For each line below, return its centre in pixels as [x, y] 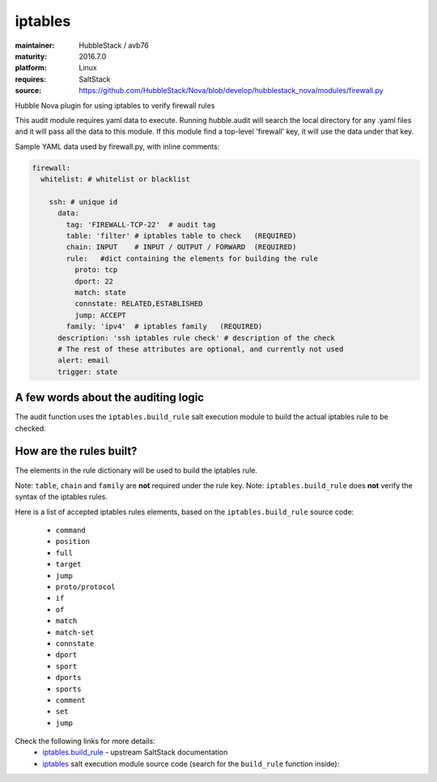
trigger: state [88, 372]
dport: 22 [93, 281]
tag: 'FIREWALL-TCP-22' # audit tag [141, 224]
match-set [75, 632]
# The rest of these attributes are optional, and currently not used [201, 349]
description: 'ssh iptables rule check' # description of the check [197, 338]
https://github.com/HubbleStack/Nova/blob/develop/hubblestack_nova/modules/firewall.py [231, 91]
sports [68, 689]
